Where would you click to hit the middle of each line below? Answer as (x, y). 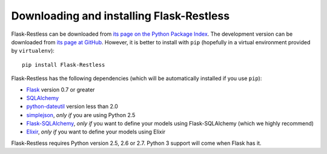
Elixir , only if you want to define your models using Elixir (96, 132)
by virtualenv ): (33, 51)
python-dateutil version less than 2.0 (72, 107)
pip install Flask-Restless (64, 65)
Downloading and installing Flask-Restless (121, 16)
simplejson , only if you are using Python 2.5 (81, 115)
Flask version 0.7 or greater (61, 89)
